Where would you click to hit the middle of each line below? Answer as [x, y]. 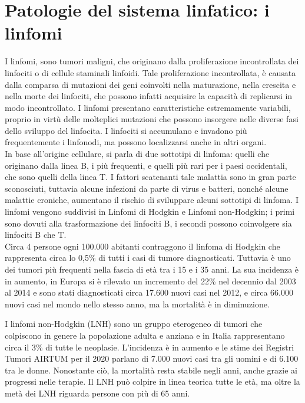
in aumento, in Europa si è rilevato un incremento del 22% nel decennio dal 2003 [150, 281]
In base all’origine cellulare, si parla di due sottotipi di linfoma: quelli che [137, 154]
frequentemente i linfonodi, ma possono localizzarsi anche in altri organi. [136, 142]
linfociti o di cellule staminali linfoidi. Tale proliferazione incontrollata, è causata [150, 72]
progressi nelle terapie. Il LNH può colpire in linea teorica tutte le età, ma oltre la [152, 381]
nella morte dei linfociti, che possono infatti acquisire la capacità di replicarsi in [149, 96]
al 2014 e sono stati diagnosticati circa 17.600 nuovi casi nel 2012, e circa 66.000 [149, 292]
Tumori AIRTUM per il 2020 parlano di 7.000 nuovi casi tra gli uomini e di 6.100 [152, 358]
